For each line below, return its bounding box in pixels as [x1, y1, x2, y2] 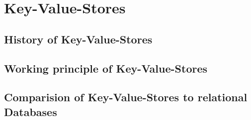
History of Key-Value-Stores [4, 31, 153, 46]
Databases [4, 104, 57, 119]
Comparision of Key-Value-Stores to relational [4, 89, 248, 105]
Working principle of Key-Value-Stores [4, 60, 208, 76]
